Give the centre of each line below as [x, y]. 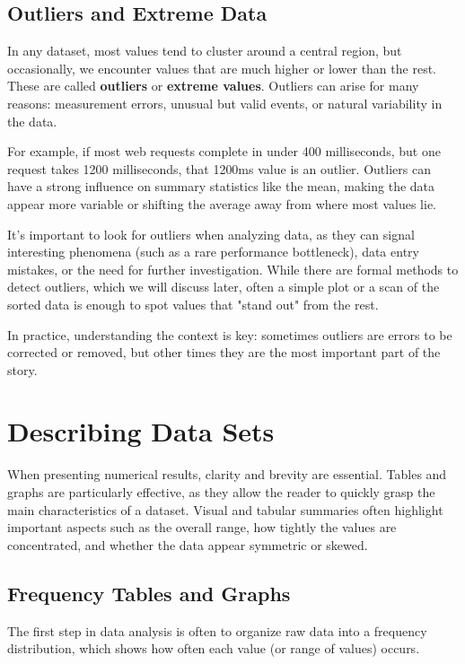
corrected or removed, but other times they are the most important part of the [224, 352]
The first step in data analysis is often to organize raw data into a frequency [217, 630]
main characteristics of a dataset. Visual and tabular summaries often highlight [225, 509]
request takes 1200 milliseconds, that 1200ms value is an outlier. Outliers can [219, 168]
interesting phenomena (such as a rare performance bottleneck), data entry [213, 252]
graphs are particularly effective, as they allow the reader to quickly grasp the [221, 492]
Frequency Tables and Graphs [149, 593]
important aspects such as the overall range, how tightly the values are [202, 527]
